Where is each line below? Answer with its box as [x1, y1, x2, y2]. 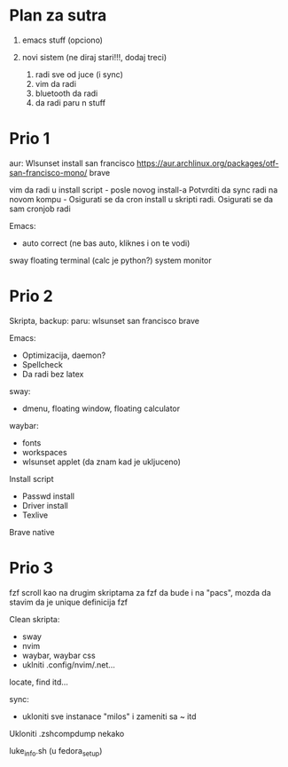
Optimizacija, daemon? [21, 350, 106, 360]
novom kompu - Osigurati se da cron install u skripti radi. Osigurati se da [9, 194, 273, 204]
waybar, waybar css [21, 650, 96, 660]
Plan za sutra [9, 5, 107, 26]
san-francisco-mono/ [9, 167, 88, 178]
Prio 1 [9, 129, 51, 149]
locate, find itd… [9, 676, 69, 687]
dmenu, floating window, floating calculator [21, 403, 181, 414]
